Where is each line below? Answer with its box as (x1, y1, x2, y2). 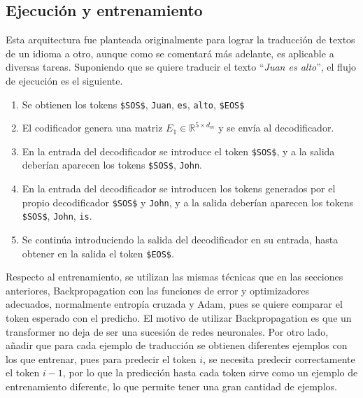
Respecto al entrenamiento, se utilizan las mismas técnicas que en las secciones (6, 269, 343, 284)
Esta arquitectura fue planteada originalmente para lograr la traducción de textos (6, 32, 355, 47)
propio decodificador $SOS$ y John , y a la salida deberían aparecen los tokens (22, 194, 353, 209)
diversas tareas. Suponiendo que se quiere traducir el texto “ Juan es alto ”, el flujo (6, 59, 356, 74)
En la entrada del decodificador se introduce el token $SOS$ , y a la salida (22, 143, 335, 158)
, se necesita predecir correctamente (203, 351, 355, 366)
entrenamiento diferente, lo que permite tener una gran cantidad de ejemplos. (6, 379, 337, 394)
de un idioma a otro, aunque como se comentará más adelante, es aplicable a (6, 45, 334, 60)
